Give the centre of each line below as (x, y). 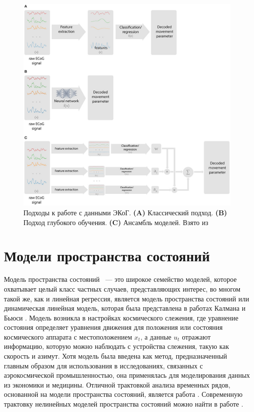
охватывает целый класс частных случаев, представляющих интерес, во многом (122, 288)
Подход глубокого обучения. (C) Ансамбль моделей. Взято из (116, 222)
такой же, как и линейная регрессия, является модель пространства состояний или (127, 298)
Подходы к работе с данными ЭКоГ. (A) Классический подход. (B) (125, 212)
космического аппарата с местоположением (68, 336)
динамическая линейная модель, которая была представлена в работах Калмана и (125, 308)
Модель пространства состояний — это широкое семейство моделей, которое (120, 279)
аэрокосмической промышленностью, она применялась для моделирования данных (127, 375)
